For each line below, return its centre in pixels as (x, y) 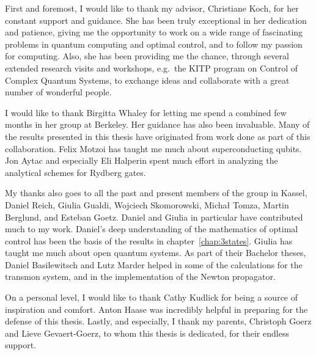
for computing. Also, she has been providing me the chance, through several (147, 56)
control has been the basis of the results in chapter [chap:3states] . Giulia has (149, 240)
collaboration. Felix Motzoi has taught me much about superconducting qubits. (153, 148)
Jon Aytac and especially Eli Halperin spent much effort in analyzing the (141, 160)
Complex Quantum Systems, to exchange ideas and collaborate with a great (147, 80)
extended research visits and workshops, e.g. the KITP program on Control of (152, 68)
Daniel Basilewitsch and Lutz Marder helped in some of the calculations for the (154, 264)
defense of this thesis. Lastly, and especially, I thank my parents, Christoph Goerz (158, 321)
